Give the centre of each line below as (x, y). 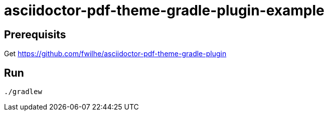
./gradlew (23, 92)
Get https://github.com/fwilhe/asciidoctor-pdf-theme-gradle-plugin (115, 54)
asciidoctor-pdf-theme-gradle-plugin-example (164, 10)
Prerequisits (35, 34)
